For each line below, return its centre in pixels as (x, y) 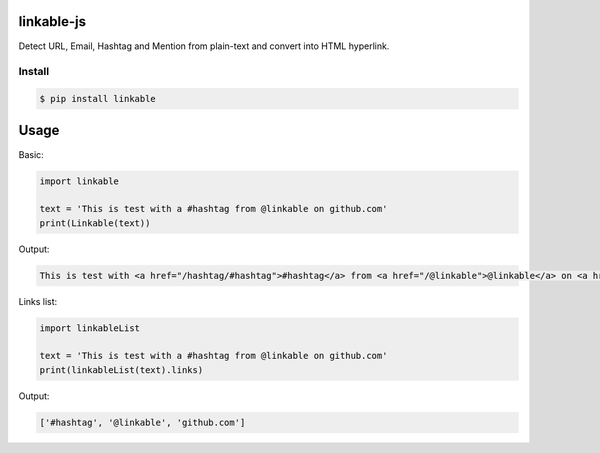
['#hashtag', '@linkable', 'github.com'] (142, 422)
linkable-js (52, 21)
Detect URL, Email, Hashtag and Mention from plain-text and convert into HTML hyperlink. (204, 46)
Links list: (38, 301)
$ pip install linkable (98, 99)
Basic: (31, 154)
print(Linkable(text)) (95, 223)
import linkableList (89, 328)
